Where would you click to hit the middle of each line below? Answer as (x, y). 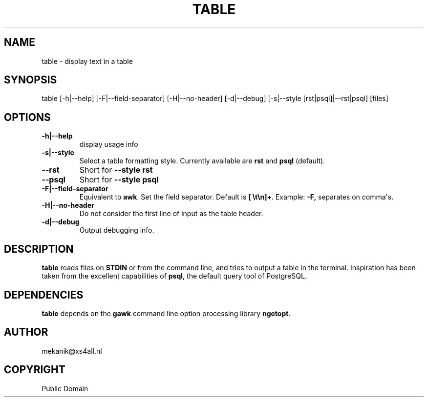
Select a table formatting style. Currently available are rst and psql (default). (202, 161)
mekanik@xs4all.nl (72, 351)
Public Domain (65, 388)
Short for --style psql (119, 180)
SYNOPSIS (31, 80)
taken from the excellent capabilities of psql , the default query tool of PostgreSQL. (174, 276)
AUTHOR (26, 332)
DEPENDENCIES (44, 295)
